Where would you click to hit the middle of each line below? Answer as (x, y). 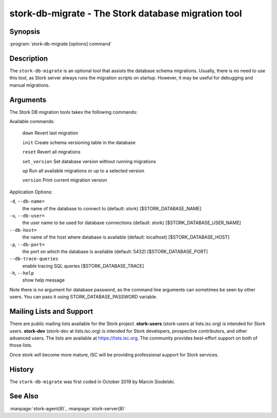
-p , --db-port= (27, 244)
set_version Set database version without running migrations (89, 161)
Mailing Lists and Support (51, 312)
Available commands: (32, 122)
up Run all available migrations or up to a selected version (83, 171)
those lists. (21, 345)
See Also (24, 396)
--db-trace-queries (34, 259)
